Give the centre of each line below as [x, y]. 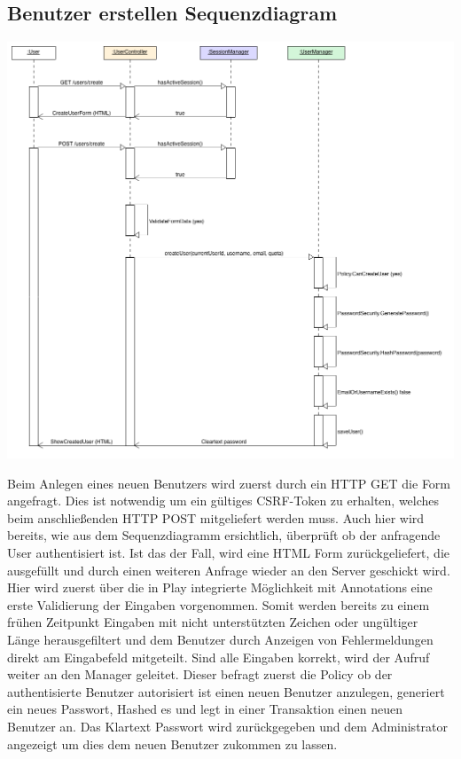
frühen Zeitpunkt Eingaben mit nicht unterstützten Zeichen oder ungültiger [213, 622]
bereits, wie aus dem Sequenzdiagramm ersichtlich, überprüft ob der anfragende [224, 535]
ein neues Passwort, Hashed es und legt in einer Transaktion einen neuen [205, 709]
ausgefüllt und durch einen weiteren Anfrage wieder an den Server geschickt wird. [229, 570]
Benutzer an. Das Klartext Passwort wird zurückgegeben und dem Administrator [227, 726]
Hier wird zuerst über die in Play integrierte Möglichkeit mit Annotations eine [220, 587]
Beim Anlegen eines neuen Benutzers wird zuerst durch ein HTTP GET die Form [229, 483]
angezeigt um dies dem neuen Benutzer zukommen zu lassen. [172, 743]
